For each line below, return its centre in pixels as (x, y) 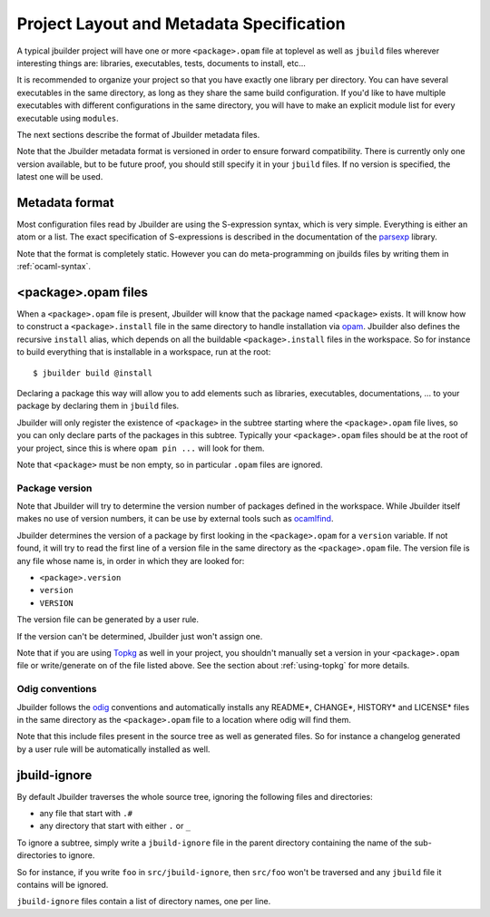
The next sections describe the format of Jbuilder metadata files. (138, 134)
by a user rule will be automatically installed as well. (113, 749)
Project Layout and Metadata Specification (181, 24)
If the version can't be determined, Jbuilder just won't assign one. (140, 636)
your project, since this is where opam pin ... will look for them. (141, 448)
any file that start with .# (86, 813)
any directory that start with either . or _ (115, 826)
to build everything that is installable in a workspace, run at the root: (144, 352)
